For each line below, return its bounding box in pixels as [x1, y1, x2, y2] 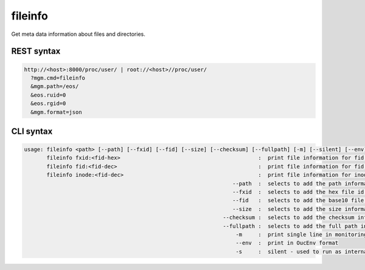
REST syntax [11, 46, 61, 57]
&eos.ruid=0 [30, 91, 66, 99]
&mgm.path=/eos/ [30, 83, 79, 90]
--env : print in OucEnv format [235, 240, 339, 246]
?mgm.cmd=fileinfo [30, 74, 85, 81]
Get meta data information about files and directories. [11, 30, 145, 38]
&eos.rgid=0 [30, 100, 66, 107]
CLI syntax [11, 126, 53, 136]
